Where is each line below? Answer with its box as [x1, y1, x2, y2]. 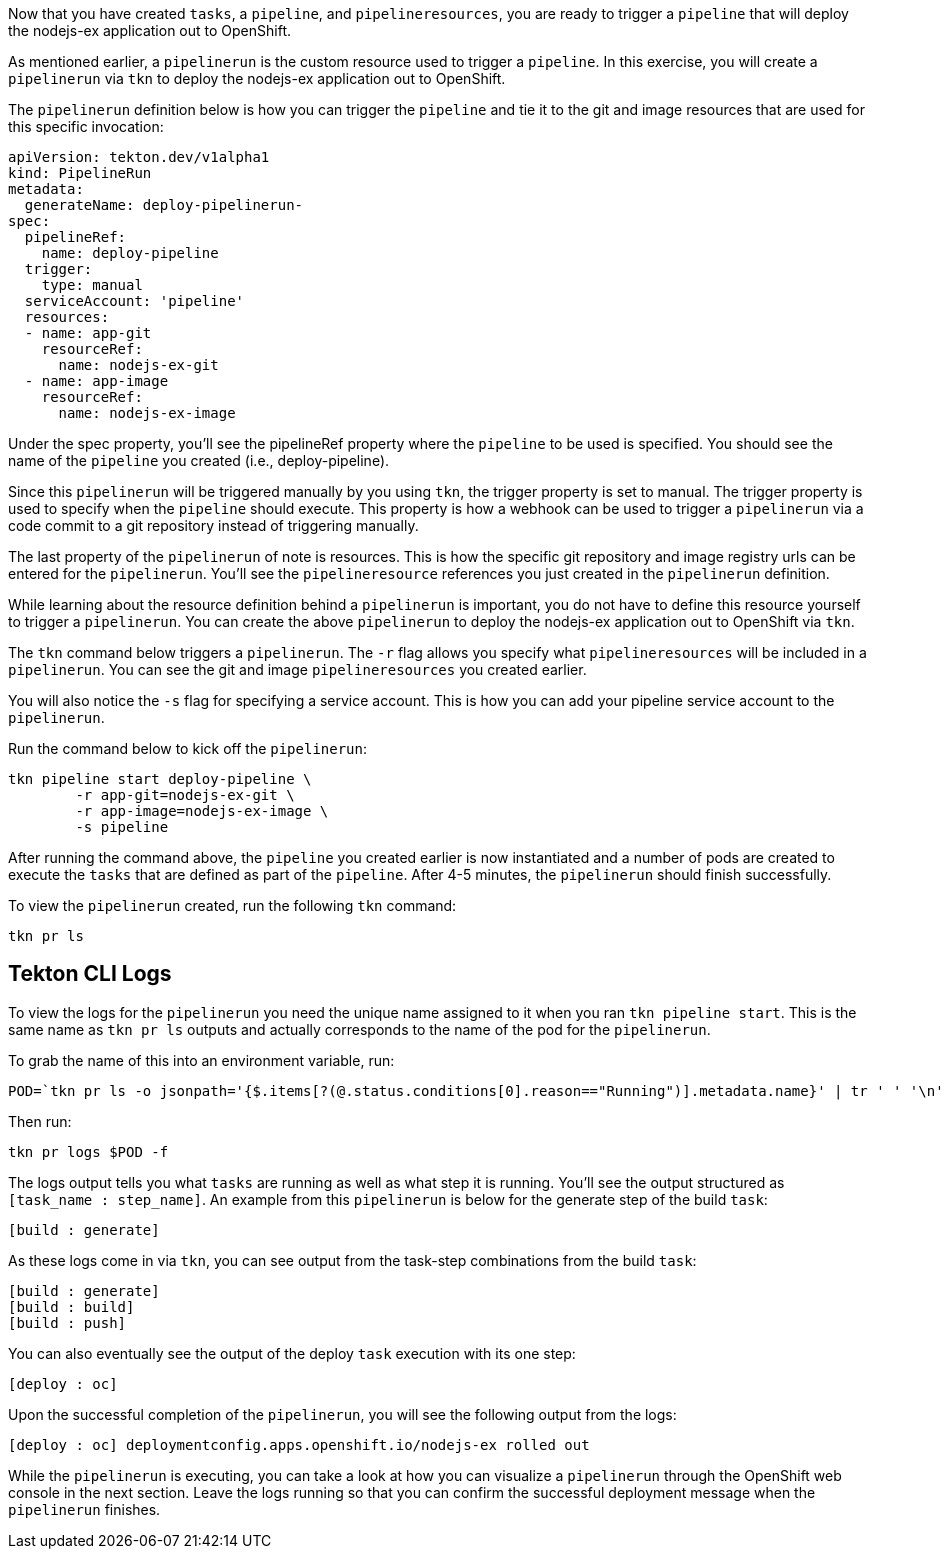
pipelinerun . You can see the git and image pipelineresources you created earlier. [8, 661, 587, 678]
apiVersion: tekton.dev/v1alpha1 [8, 149, 270, 165]
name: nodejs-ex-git [58, 357, 219, 373]
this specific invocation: [8, 118, 164, 135]
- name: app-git [24, 325, 152, 341]
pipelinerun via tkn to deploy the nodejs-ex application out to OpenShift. [8, 70, 506, 87]
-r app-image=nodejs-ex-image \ [75, 803, 329, 819]
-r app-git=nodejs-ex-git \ [75, 787, 295, 803]
